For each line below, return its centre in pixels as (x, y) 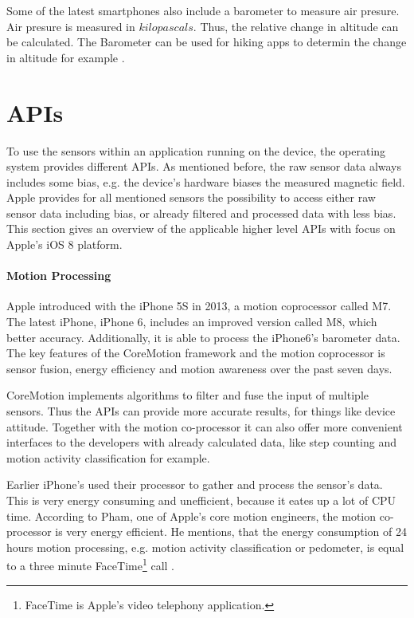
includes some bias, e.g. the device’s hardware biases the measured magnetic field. (206, 181)
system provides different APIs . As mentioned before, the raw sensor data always (204, 166)
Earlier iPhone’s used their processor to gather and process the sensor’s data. (195, 484)
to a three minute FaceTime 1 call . (91, 565)
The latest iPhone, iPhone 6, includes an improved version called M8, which (192, 322)
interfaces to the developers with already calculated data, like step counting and (201, 442)
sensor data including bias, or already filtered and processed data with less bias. (201, 213)
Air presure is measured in (71, 26)
